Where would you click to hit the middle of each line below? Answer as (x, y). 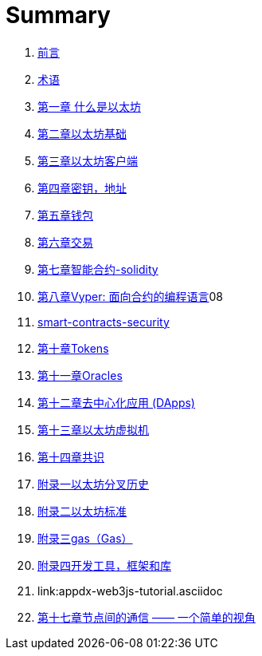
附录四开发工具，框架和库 (104, 565)
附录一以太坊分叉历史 (93, 484)
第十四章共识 (71, 456)
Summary (58, 15)
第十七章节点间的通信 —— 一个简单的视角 (147, 617)
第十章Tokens (73, 348)
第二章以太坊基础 (82, 133)
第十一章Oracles (80, 375)
